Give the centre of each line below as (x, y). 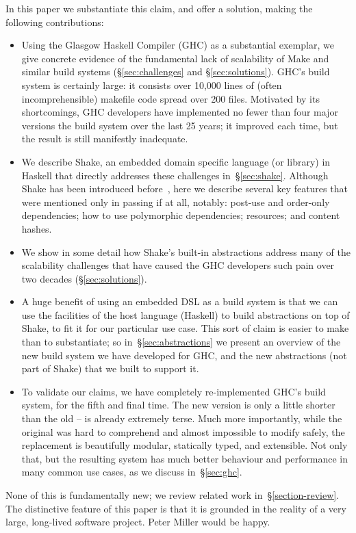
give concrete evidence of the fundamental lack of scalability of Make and (175, 58)
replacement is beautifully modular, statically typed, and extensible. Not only (185, 445)
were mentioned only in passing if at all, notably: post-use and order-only (176, 201)
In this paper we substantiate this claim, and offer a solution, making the (159, 8)
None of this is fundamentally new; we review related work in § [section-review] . (173, 495)
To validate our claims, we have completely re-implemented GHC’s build (174, 391)
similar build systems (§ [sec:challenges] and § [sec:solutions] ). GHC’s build (176, 71)
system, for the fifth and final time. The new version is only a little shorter (178, 405)
